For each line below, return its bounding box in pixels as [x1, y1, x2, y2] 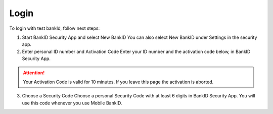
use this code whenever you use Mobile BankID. [22, 100, 122, 106]
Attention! [23, 70, 45, 76]
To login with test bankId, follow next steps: [9, 25, 100, 31]
